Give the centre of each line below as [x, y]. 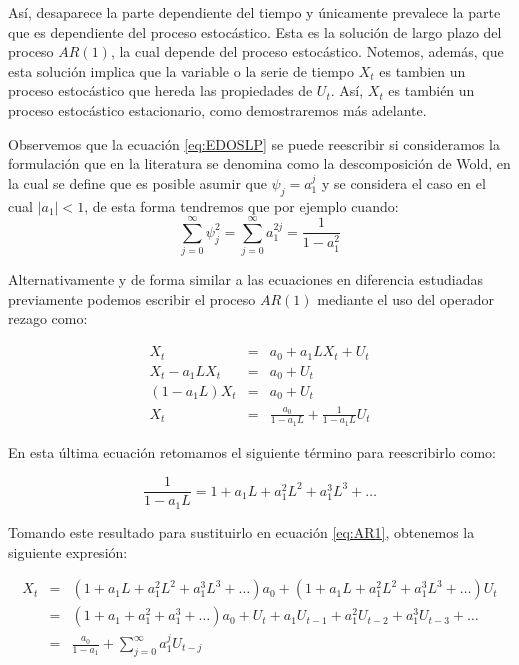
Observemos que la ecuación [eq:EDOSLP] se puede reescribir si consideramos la [254, 143]
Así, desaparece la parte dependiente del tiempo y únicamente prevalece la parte [254, 12]
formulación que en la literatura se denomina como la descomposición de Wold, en [259, 163]
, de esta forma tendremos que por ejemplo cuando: [241, 205]
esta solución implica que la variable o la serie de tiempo [181, 70]
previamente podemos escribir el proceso [132, 298]
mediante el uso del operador [405, 298]
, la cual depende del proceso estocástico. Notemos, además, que [307, 51]
